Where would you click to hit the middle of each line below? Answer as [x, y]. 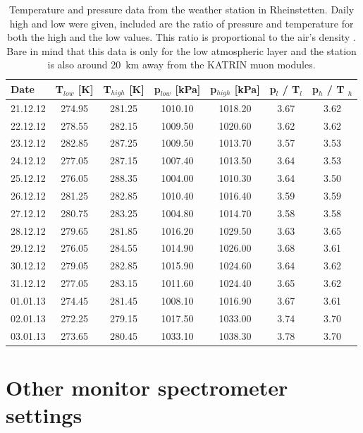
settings [44, 415]
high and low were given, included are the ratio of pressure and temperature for [181, 23]
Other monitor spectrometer [147, 387]
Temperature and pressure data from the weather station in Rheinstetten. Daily [181, 9]
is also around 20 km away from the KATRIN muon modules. [181, 65]
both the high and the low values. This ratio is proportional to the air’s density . [181, 37]
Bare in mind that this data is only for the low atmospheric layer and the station [181, 50]
